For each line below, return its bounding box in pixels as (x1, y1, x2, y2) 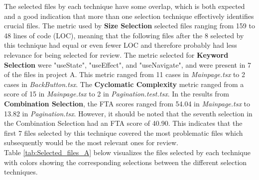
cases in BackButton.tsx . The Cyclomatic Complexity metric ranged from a (4, 79, 244, 89)
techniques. (4, 167, 38, 177)
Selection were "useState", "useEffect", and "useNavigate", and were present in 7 (4, 59, 251, 70)
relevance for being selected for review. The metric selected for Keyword (4, 49, 229, 60)
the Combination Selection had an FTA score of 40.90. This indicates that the (4, 118, 243, 128)
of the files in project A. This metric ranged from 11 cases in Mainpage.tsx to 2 (4, 69, 246, 80)
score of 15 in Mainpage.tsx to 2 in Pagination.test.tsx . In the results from (4, 89, 229, 99)
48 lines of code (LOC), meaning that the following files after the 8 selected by (4, 30, 244, 40)
